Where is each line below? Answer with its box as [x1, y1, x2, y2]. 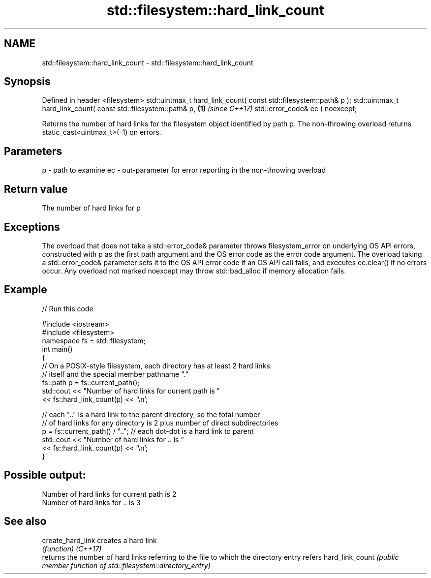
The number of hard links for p [42, 204, 141, 213]
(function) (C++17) [42, 544, 102, 553]
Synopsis [4, 75, 51, 88]
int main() [42, 344, 73, 353]
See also [4, 515, 47, 528]
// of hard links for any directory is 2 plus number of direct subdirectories [42, 418, 278, 427]
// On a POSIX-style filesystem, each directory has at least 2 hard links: [42, 361, 272, 370]
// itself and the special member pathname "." [42, 369, 188, 378]
